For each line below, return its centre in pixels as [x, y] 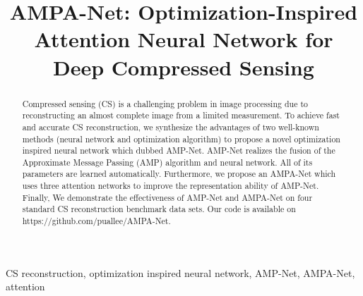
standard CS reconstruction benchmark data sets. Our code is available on [159, 209]
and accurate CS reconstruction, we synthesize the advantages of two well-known [171, 127]
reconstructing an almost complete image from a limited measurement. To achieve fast [181, 115]
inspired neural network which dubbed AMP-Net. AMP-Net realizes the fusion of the [179, 150]
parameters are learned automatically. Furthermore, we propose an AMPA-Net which [179, 174]
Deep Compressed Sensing [184, 67]
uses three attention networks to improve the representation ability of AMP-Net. [171, 186]
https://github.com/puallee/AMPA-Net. [96, 221]
